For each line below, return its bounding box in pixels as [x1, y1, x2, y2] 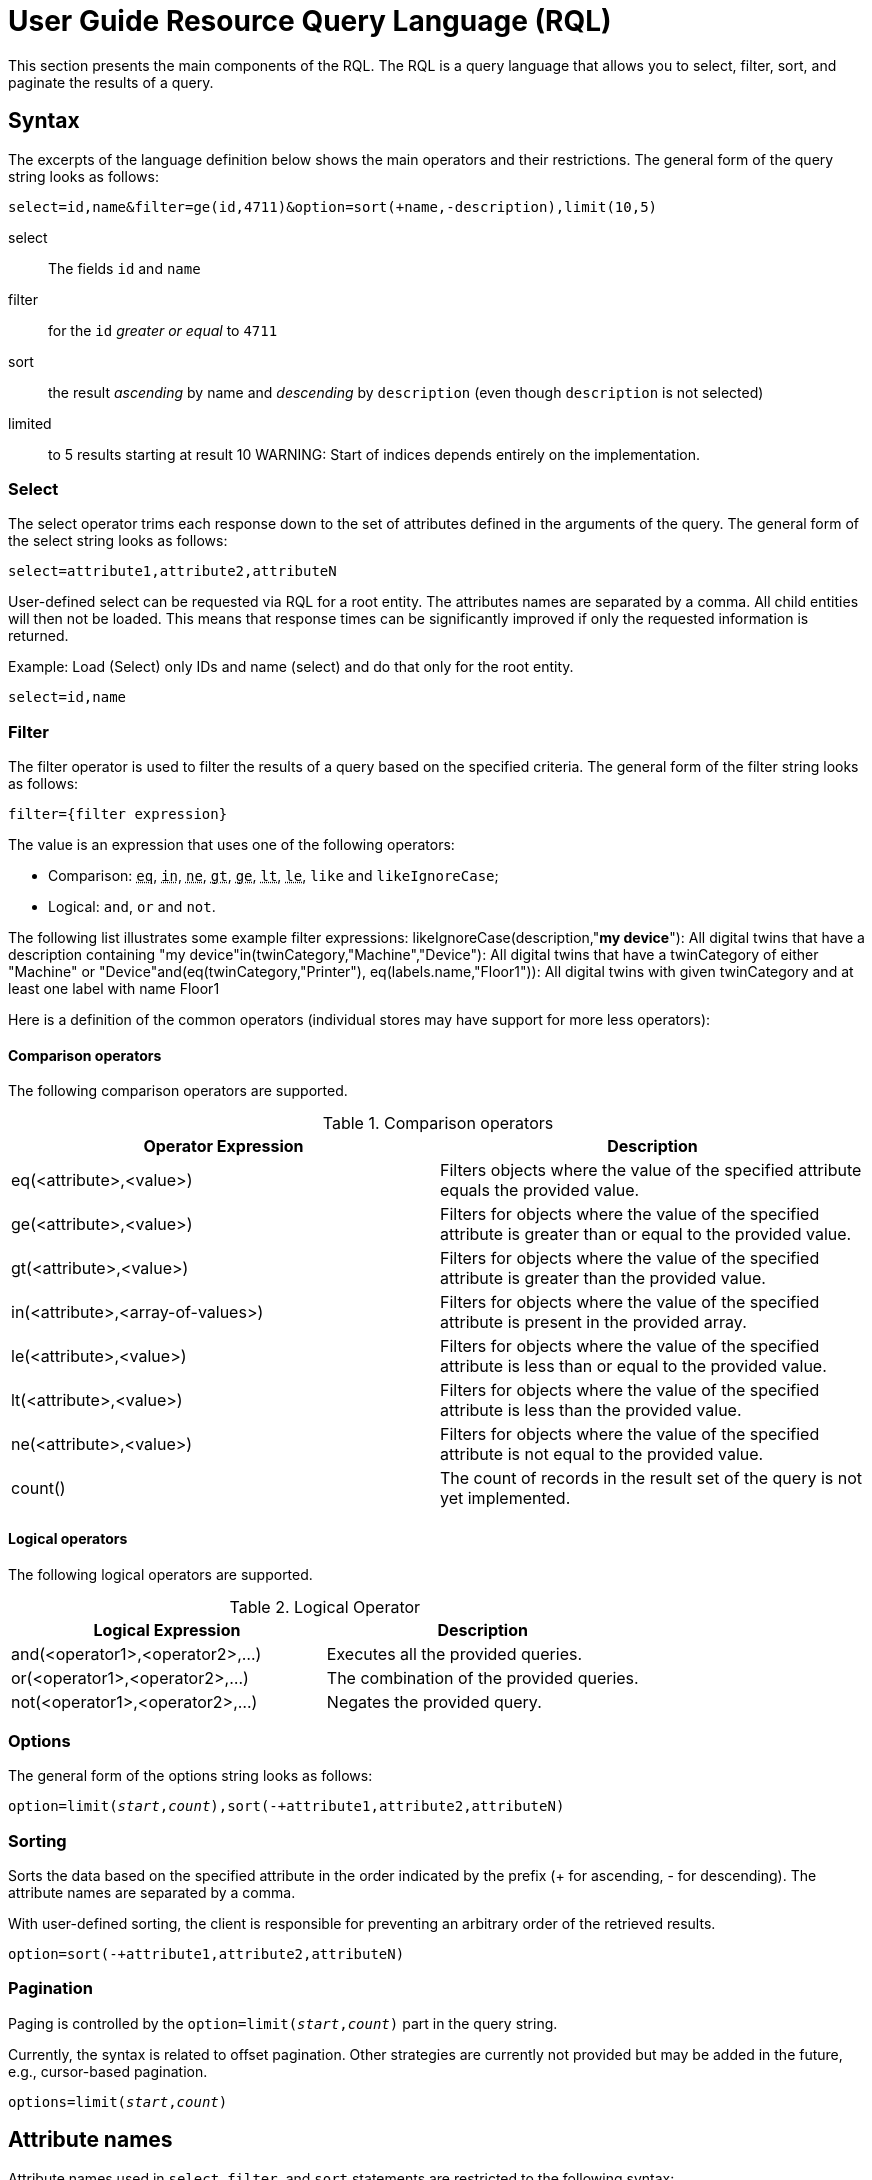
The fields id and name [48, 259, 201, 277]
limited [8, 414, 52, 432]
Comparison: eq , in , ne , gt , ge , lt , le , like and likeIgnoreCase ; [48, 867, 499, 885]
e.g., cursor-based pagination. [8, 2062, 208, 2080]
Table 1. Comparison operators [322, 1113, 554, 1134]
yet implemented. [440, 1488, 571, 1509]
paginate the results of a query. [8, 73, 214, 91]
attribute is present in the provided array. [440, 1312, 747, 1333]
